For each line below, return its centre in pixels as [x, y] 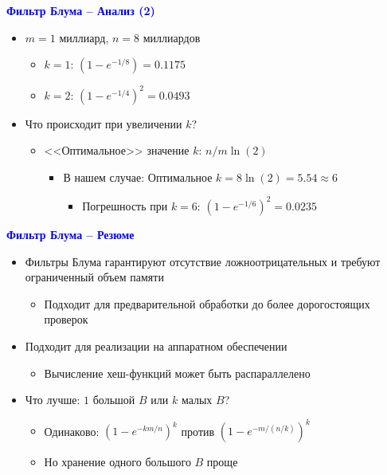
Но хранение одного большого [117, 462]
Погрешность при [125, 205]
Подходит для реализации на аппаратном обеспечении [156, 345]
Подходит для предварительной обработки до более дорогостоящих [207, 303]
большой [114, 400]
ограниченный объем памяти [94, 277]
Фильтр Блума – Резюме [70, 234]
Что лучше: [53, 400]
